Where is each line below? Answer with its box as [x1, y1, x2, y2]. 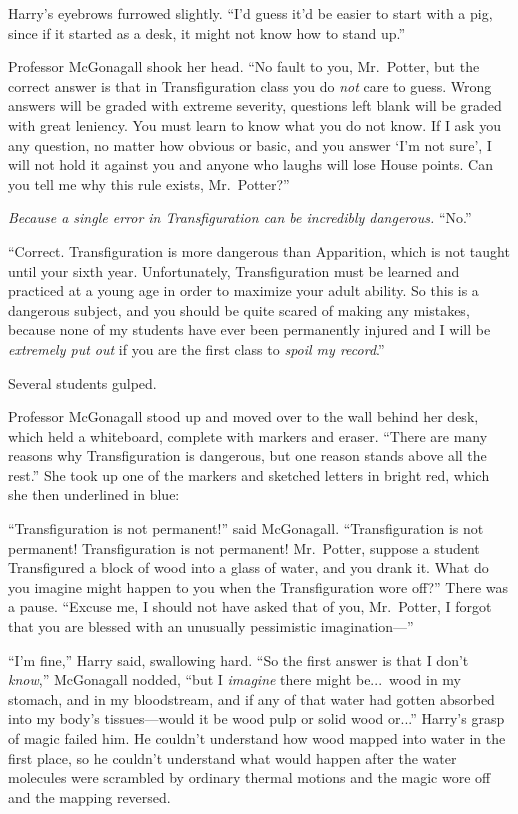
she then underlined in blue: [8, 484, 180, 505]
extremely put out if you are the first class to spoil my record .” [8, 338, 385, 359]
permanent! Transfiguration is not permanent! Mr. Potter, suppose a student [8, 537, 480, 558]
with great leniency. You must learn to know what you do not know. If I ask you [8, 114, 501, 135]
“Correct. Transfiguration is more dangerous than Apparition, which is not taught [8, 240, 510, 261]
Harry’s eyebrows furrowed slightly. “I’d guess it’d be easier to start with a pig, [8, 3, 493, 23]
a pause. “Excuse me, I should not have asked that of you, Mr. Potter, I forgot [8, 596, 492, 617]
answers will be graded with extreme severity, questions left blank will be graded [8, 95, 502, 116]
